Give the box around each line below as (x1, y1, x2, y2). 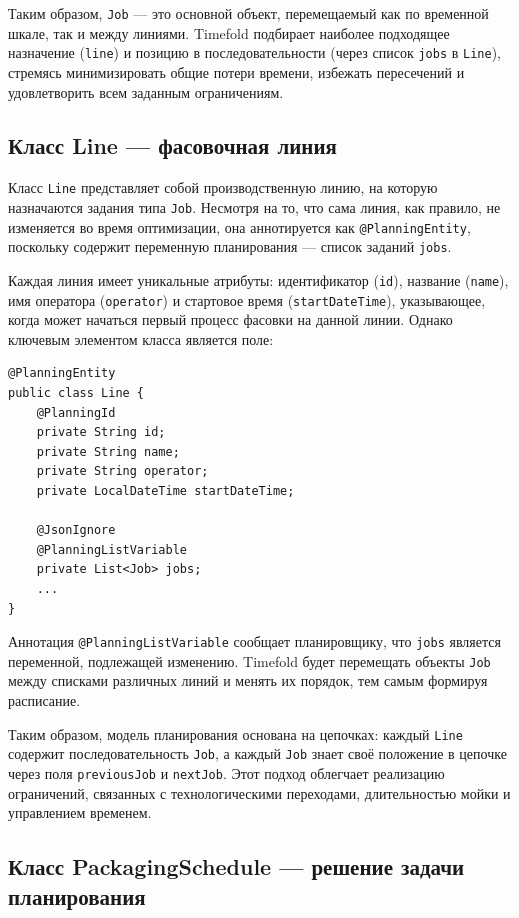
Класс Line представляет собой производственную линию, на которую (8, 177, 438, 198)
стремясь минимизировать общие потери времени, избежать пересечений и (8, 61, 465, 82)
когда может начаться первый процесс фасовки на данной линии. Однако (8, 309, 453, 330)
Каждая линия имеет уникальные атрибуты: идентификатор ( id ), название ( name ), (8, 269, 509, 290)
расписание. (8, 690, 81, 711)
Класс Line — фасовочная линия (8, 130, 337, 161)
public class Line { (8, 386, 145, 401)
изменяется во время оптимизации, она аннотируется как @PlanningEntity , (8, 216, 471, 237)
